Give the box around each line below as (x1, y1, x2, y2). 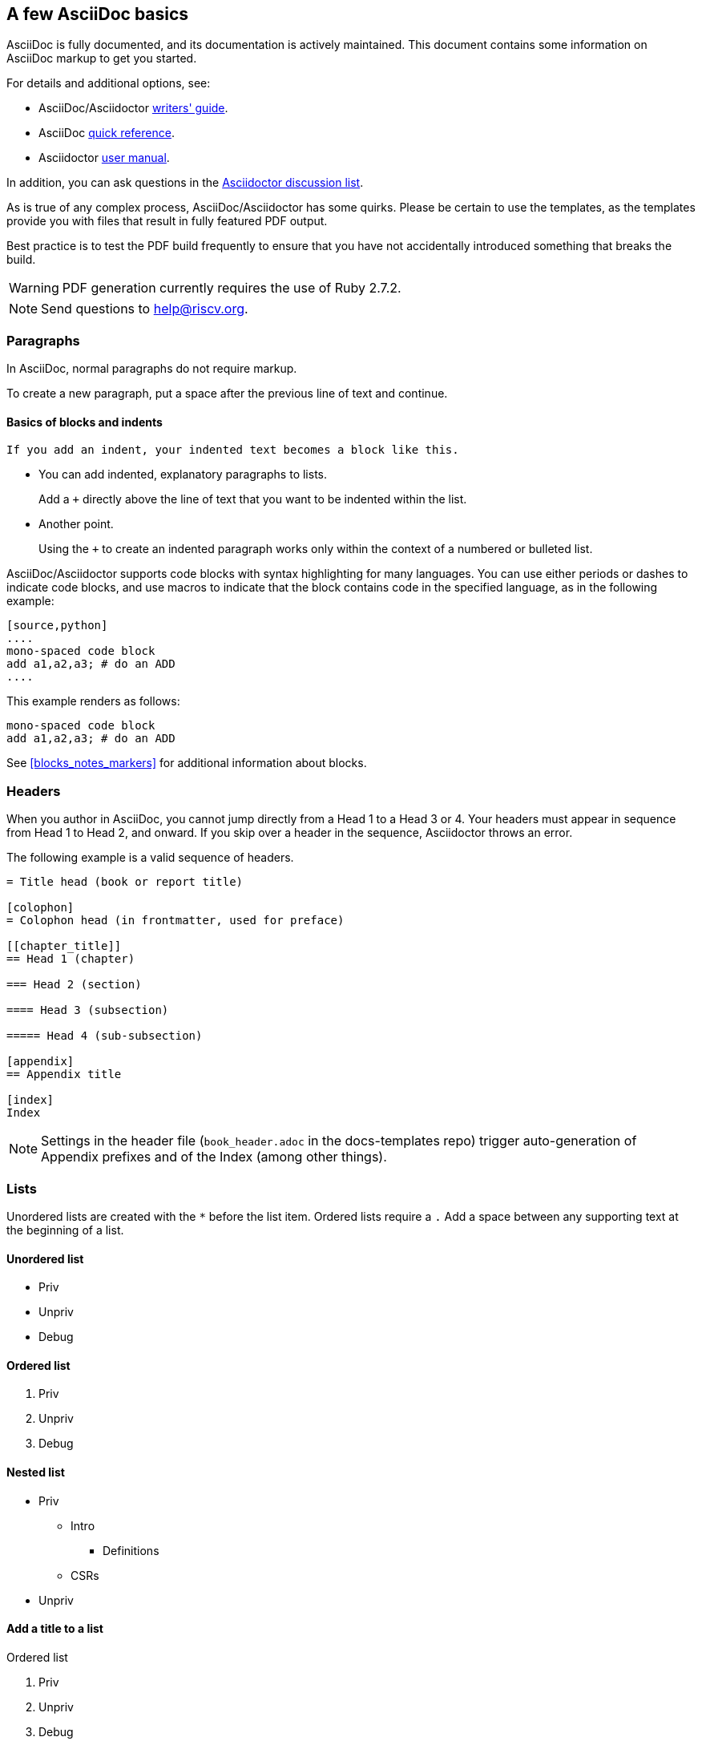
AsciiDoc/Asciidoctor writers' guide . (38, 101, 228, 115)
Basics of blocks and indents (6, 414, 163, 429)
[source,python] (6, 619, 108, 632)
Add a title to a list (6, 1622, 103, 1636)
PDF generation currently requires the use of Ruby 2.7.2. (62, 280, 401, 297)
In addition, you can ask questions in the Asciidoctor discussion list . (6, 176, 364, 190)
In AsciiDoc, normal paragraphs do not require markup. (6, 362, 297, 376)
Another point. (38, 517, 114, 531)
